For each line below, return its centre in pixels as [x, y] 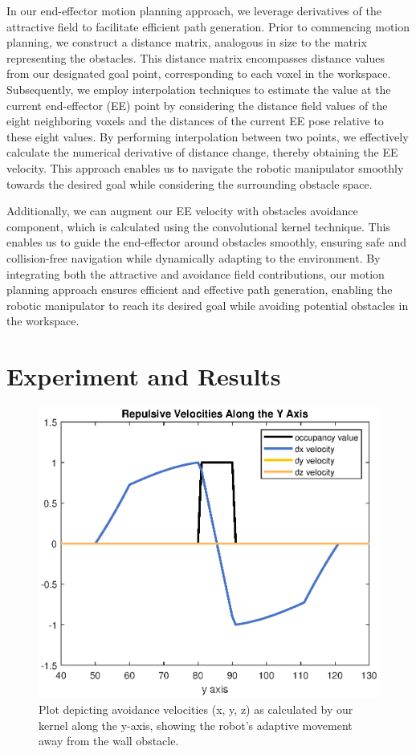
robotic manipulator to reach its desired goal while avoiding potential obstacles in [208, 305]
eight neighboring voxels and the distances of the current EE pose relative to [195, 121]
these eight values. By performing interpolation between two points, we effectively [208, 136]
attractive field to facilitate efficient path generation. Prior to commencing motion [208, 26]
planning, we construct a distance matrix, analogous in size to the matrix [187, 42]
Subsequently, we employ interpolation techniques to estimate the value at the [199, 89]
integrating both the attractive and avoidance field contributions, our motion [196, 273]
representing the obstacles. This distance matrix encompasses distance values [196, 57]
